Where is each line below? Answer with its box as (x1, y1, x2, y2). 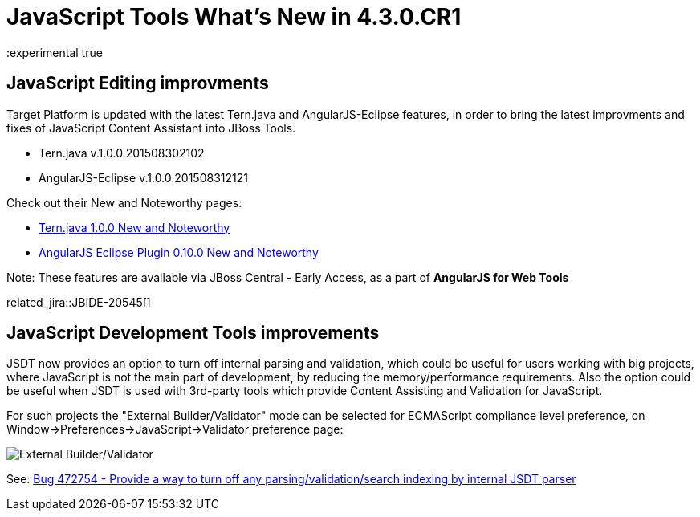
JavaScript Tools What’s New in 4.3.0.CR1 (6, 3, 462, 31)
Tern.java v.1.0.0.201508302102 (39, 145, 205, 160)
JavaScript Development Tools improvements (6, 323, 380, 344)
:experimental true (6, 45, 103, 59)
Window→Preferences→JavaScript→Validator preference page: (6, 422, 344, 437)
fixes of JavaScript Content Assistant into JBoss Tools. (6, 120, 296, 135)
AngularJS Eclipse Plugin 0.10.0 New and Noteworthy (39, 245, 319, 259)
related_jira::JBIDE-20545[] (6, 295, 151, 309)
